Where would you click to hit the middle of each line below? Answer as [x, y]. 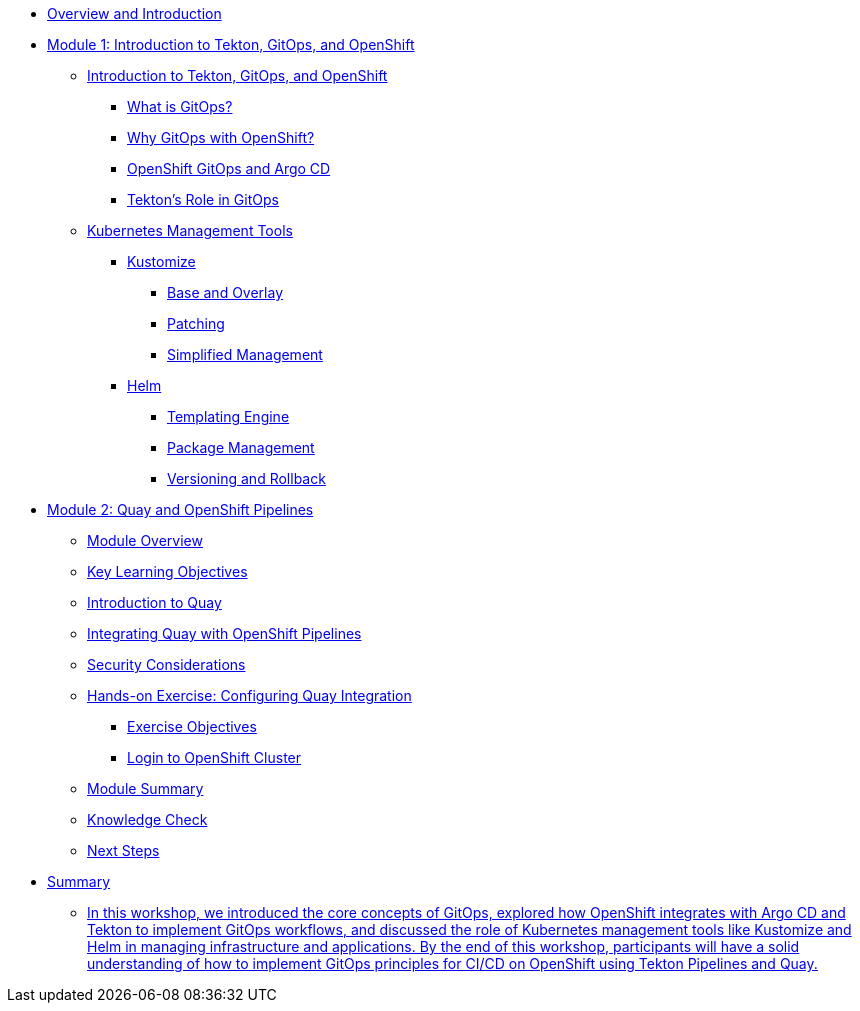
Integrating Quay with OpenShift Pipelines [224, 633]
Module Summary [145, 788]
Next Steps [123, 850]
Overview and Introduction [134, 13]
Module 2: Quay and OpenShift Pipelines [180, 509]
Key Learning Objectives [167, 571]
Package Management [241, 447]
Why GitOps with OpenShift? [221, 137]
